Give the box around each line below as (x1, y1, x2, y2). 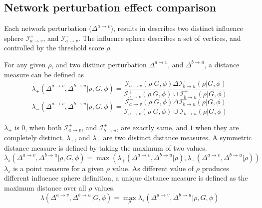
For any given (4, 59, 46, 69)
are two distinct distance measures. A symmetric (103, 132, 252, 143)
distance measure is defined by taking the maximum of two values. (4, 143, 207, 153)
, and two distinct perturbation (51, 59, 147, 69)
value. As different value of (112, 163, 194, 173)
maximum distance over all (4, 182, 86, 193)
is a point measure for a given (13, 163, 104, 173)
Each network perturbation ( (4, 23, 92, 33)
